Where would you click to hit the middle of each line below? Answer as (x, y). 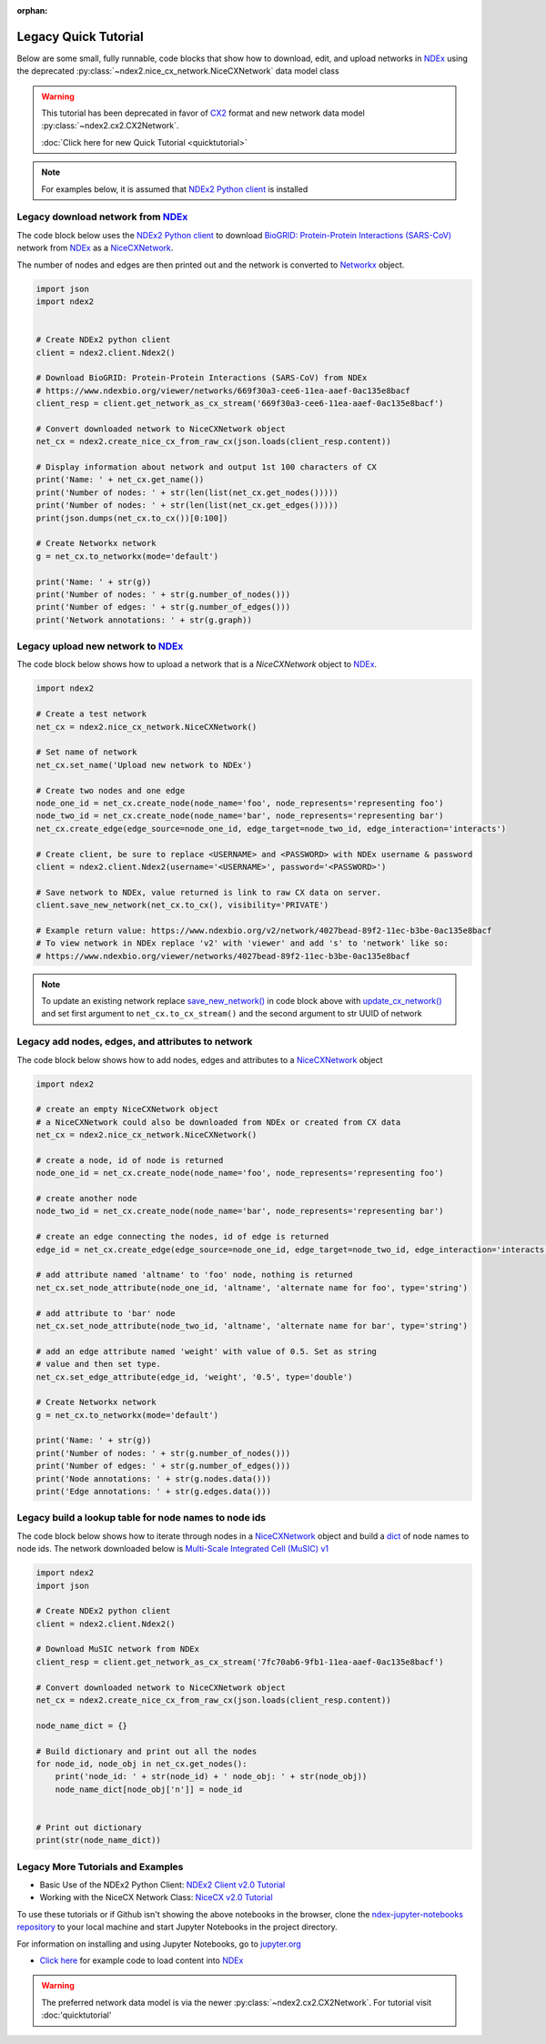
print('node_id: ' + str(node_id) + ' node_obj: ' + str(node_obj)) (211, 1776)
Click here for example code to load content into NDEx (142, 1960)
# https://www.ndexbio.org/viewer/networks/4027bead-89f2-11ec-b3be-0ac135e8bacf (223, 956)
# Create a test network (91, 714)
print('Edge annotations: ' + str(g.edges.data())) (154, 1492)
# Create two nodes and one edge (111, 790)
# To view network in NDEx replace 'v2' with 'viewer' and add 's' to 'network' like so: (243, 943)
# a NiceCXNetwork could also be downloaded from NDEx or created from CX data (218, 1122)
